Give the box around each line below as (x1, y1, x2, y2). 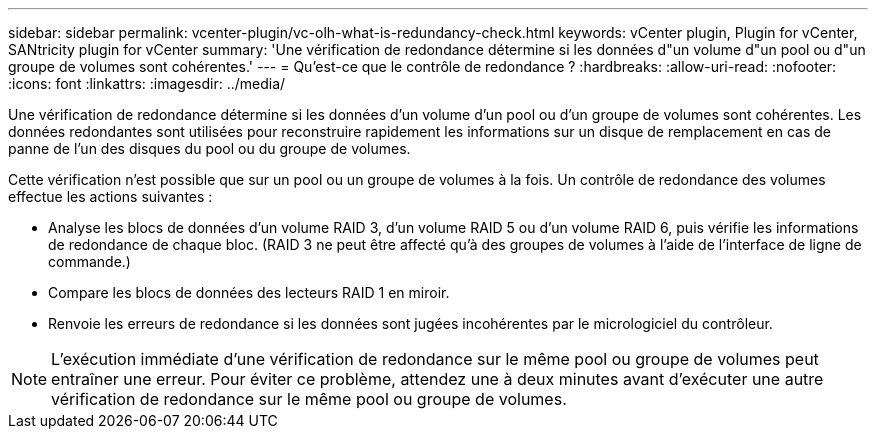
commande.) (48, 253, 131, 270)
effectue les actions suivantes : (8, 188, 213, 205)
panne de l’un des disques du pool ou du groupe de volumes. (8, 140, 411, 157)
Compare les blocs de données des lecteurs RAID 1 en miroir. (48, 284, 450, 301)
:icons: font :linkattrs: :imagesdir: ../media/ (8, 75, 286, 92)
